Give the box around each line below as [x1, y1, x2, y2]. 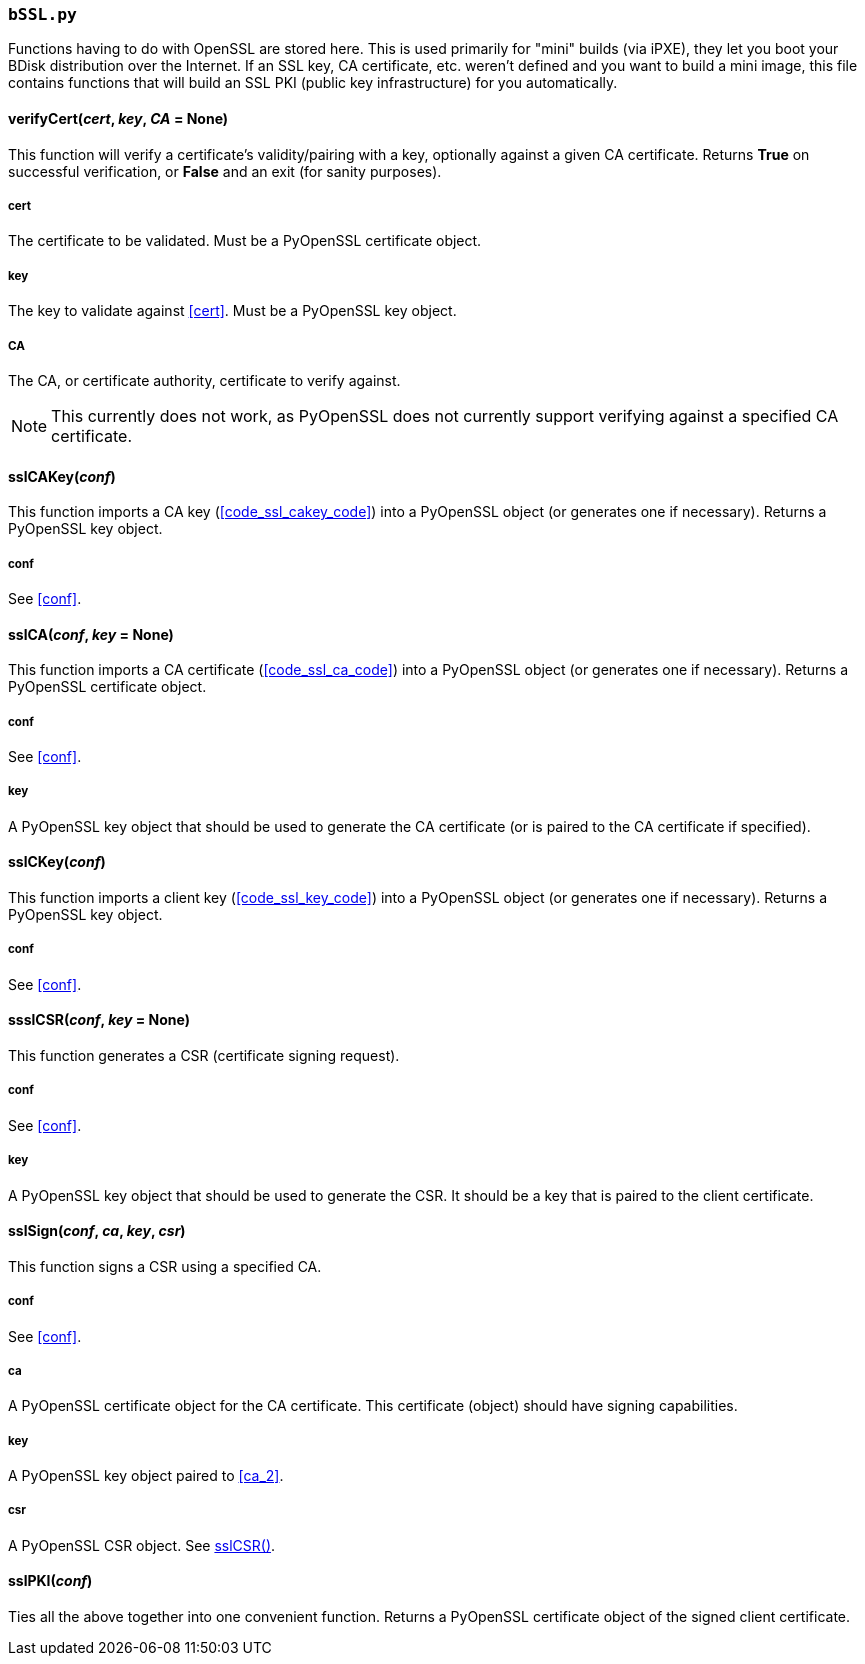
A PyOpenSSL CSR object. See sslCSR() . [8, 1536, 276, 1554]
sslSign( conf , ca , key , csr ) [8, 1222, 186, 1240]
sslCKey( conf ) [8, 853, 106, 871]
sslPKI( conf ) [8, 1572, 93, 1590]
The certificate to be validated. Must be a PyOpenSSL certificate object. [8, 232, 482, 250]
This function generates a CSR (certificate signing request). [8, 1046, 400, 1064]
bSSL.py [8, 5, 77, 24]
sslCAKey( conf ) [8, 467, 116, 485]
